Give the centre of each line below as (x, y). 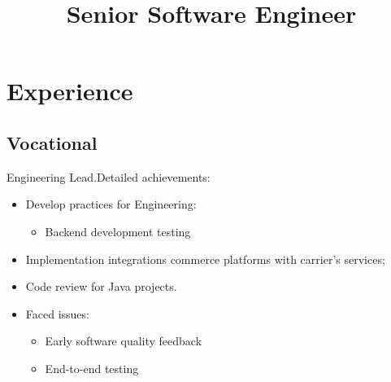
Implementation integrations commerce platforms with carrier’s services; (205, 259)
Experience (70, 91)
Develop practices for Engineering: (111, 204)
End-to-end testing (92, 368)
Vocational (52, 142)
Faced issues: (57, 313)
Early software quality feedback (124, 341)
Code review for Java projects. (101, 286)
